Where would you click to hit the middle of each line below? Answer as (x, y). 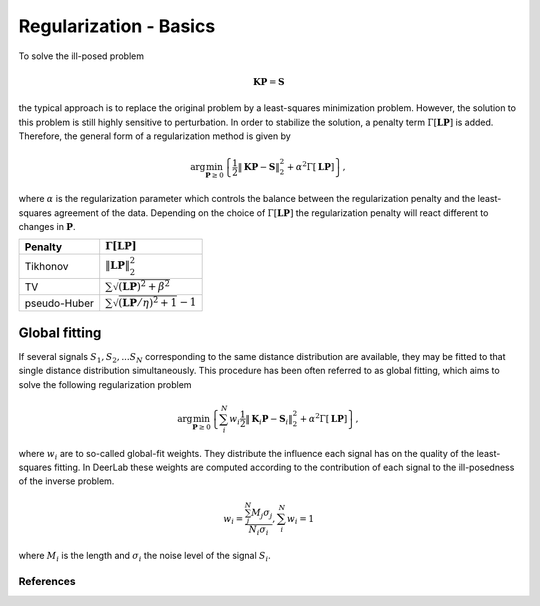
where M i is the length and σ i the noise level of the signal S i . (145, 557)
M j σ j (262, 513)
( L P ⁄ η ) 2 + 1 (148, 302)
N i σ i (258, 530)
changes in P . (47, 226)
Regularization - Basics (117, 26)
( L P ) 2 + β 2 (144, 286)
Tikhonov (46, 266)
